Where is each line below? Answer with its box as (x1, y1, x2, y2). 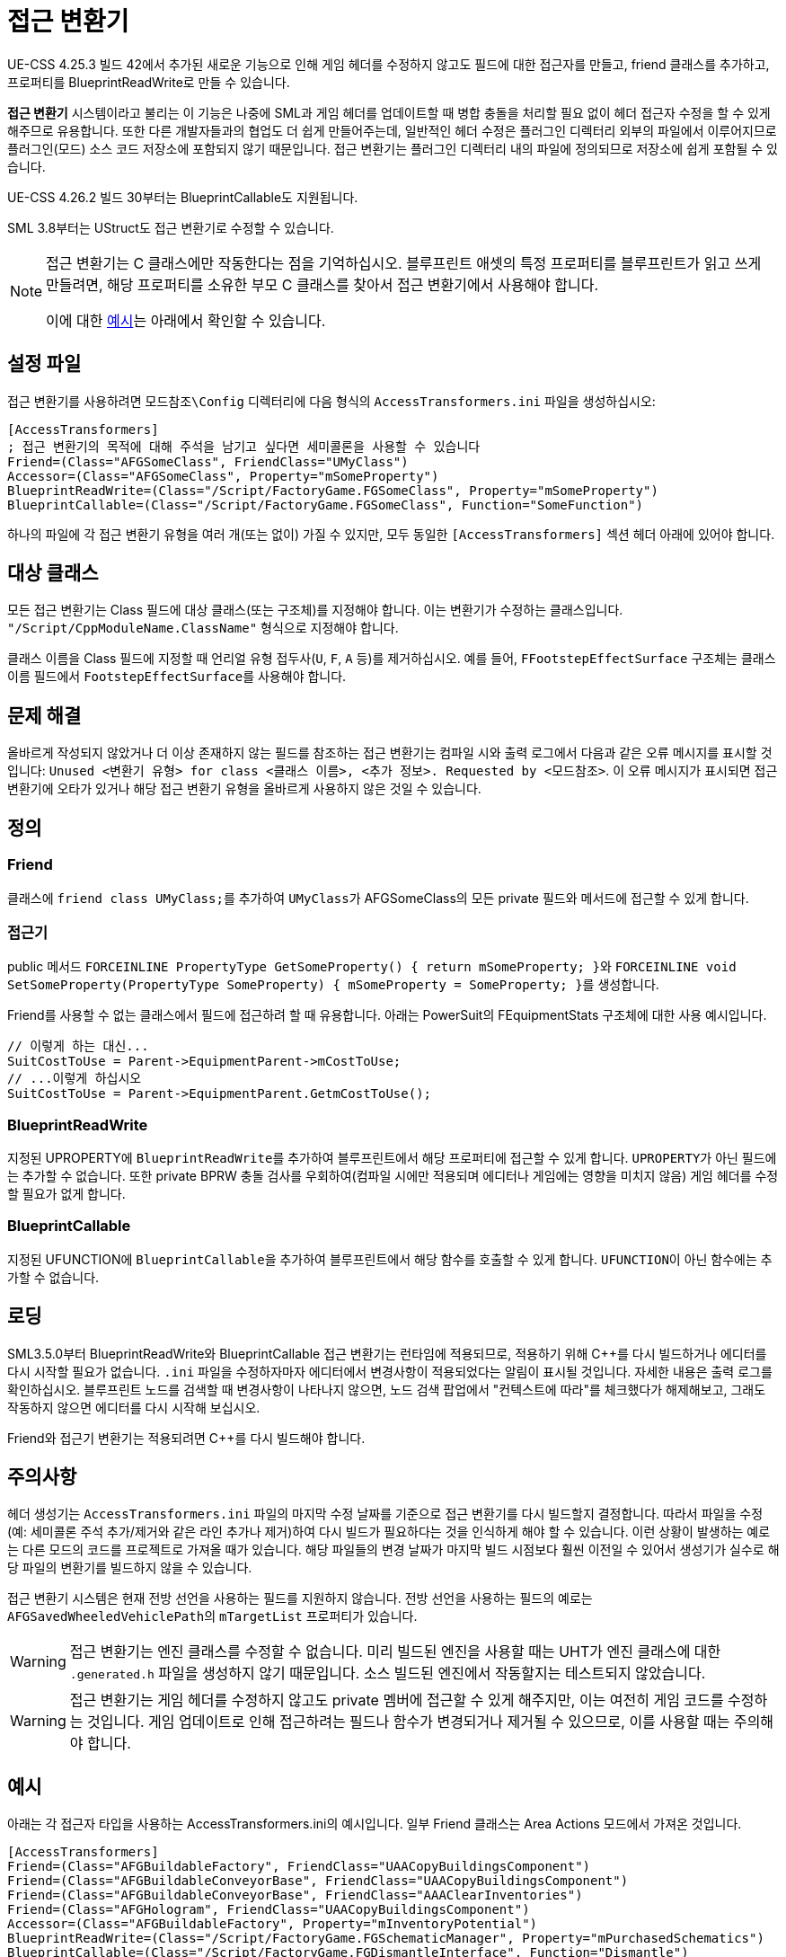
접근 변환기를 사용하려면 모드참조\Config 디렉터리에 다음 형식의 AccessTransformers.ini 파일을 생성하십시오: (7, 393, 656, 409)
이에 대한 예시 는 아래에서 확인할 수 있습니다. (46, 311, 326, 330)
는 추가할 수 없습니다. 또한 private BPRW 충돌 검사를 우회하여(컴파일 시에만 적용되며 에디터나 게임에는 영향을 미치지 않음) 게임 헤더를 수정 (7, 1168, 779, 1183)
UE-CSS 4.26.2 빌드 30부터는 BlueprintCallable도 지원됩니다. (7, 189, 358, 205)
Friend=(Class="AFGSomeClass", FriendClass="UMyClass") (7, 454, 409, 469)
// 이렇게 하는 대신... (7, 1039, 149, 1054)
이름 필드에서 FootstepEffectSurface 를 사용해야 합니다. (7, 669, 347, 685)
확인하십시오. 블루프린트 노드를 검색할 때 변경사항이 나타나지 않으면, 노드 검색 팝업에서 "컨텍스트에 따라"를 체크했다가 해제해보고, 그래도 (7, 1381, 766, 1397)
